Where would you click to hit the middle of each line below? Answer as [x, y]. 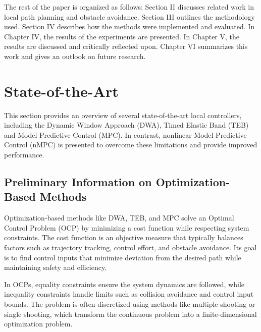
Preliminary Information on [78, 182]
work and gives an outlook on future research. [75, 56]
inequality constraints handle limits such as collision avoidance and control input [129, 294]
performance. [24, 155]
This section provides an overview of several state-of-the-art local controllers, [123, 115]
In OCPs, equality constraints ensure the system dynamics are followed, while [124, 284]
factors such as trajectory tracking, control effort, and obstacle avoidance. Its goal [130, 247]
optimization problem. [38, 324]
